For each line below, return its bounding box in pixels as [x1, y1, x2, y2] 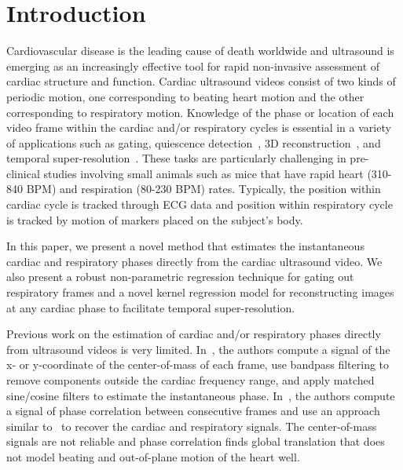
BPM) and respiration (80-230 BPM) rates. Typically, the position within [26, 180, 381, 197]
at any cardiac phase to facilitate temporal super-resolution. [6, 299, 295, 315]
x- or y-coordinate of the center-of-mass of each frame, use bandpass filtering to [6, 356, 390, 373]
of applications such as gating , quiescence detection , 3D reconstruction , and [6, 134, 381, 151]
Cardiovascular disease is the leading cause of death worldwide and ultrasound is [6, 42, 394, 59]
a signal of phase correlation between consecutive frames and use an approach [6, 403, 380, 419]
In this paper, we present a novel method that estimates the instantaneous [6, 238, 365, 254]
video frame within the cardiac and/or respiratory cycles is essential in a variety [6, 119, 391, 136]
